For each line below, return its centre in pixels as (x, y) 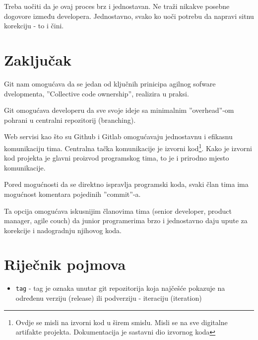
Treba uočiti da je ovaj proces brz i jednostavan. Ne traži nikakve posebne (117, 6)
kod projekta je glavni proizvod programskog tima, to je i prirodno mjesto (117, 158)
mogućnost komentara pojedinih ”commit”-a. (72, 194)
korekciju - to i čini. (34, 26)
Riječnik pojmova (65, 264)
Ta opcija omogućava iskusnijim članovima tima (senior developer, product (118, 211)
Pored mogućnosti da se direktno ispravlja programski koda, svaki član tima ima (126, 184)
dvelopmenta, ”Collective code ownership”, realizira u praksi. (97, 93)
